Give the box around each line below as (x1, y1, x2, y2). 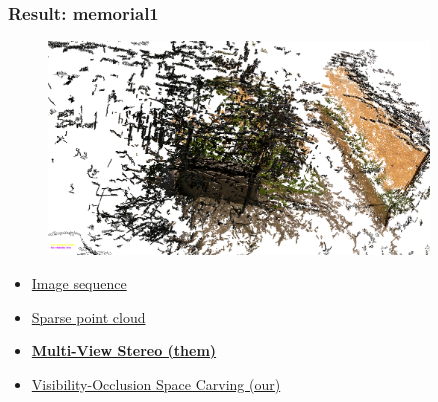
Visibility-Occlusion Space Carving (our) (31, 373, 281, 394)
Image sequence (31, 273, 127, 294)
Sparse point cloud (31, 306, 146, 327)
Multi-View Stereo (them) (31, 340, 217, 361)
